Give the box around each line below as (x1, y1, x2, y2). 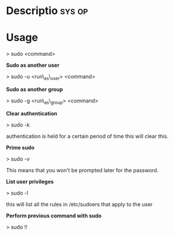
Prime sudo (6, 144, 35, 151)
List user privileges (6, 178, 54, 185)
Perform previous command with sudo (6, 212, 102, 219)
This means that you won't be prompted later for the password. (6, 166, 159, 173)
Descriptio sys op (6, 4, 88, 18)
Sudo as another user (6, 62, 60, 69)
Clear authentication (6, 110, 57, 117)
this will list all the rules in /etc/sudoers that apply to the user (6, 200, 153, 207)
